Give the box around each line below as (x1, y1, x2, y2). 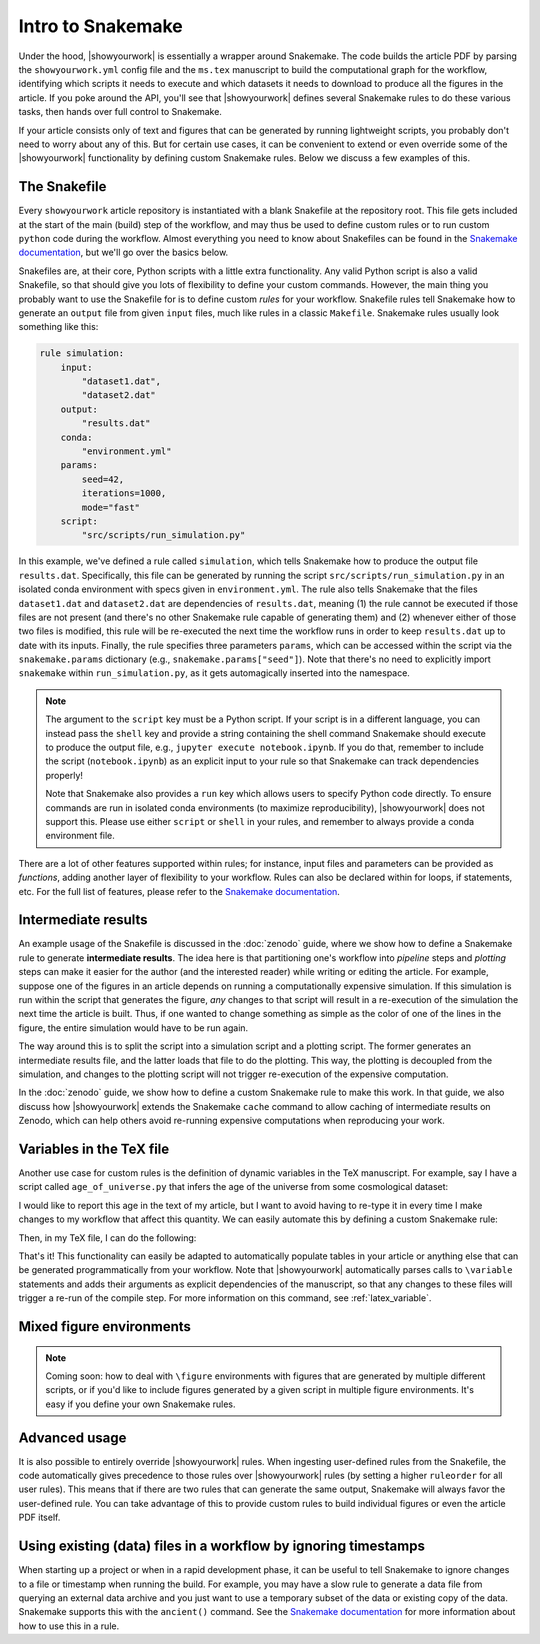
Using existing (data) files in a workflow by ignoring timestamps (18, 1538, 425, 1555)
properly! (45, 769, 84, 781)
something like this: (18, 321, 99, 333)
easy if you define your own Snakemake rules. (45, 1398, 236, 1410)
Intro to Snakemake (18, 15, 184, 37)
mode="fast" (81, 501, 140, 513)
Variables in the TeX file (18, 1140, 170, 1157)
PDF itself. (18, 1511, 61, 1524)
